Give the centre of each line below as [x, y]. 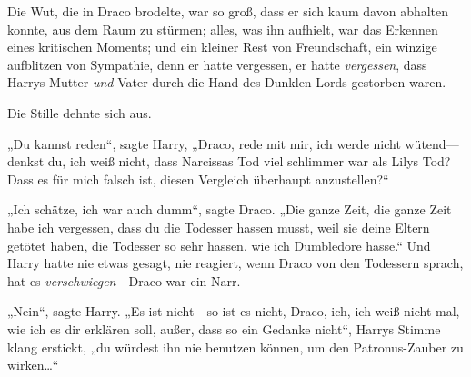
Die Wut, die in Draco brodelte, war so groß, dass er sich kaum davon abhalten [228, 11]
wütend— [432, 143]
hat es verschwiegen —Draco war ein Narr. [124, 280]
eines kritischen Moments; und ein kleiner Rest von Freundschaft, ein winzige [222, 47]
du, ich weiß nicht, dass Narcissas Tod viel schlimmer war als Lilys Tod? [249, 161]
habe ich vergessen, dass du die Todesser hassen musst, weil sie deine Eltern [219, 227]
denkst [26, 161]
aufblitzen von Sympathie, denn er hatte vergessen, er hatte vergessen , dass [217, 64]
